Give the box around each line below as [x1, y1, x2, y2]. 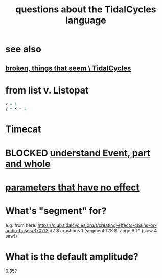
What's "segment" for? [5, 205, 107, 217]
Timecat [5, 123, 41, 135]
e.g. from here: [5, 222, 37, 228]
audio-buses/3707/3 [5, 227, 49, 233]
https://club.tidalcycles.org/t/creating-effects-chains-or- [37, 222, 157, 228]
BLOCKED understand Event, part [5, 147, 151, 159]
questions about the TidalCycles [15, 4, 157, 15]
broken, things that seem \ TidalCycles [5, 64, 131, 72]
